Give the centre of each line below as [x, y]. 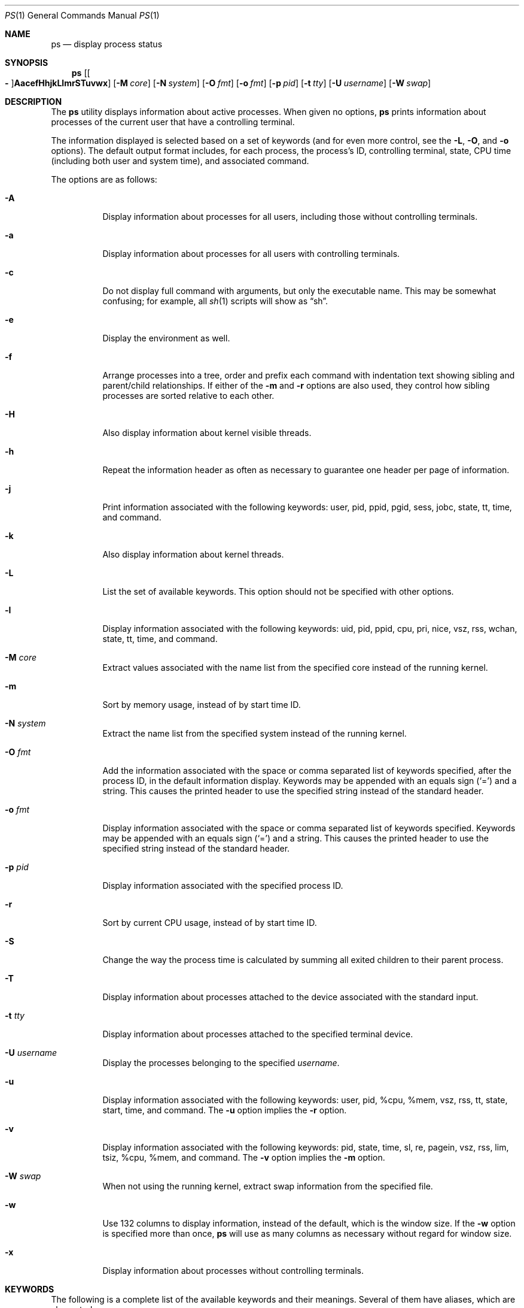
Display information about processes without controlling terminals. [233, 1271]
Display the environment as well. [166, 338]
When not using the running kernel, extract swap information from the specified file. [268, 1186]
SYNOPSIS [27, 63]
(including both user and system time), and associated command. [180, 161]
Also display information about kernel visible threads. [207, 433]
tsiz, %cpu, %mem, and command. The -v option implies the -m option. [244, 1157]
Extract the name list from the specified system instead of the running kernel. [255, 733]
